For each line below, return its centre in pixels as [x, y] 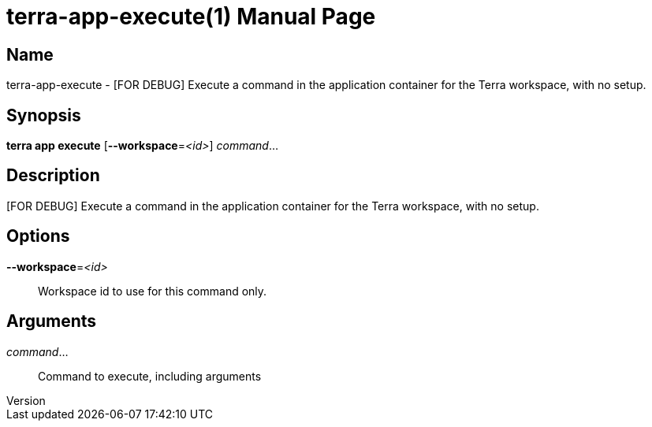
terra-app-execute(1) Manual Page [191, 17]
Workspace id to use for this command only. [153, 291]
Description [53, 176]
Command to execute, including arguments [150, 376]
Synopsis [44, 115]
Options [38, 236]
